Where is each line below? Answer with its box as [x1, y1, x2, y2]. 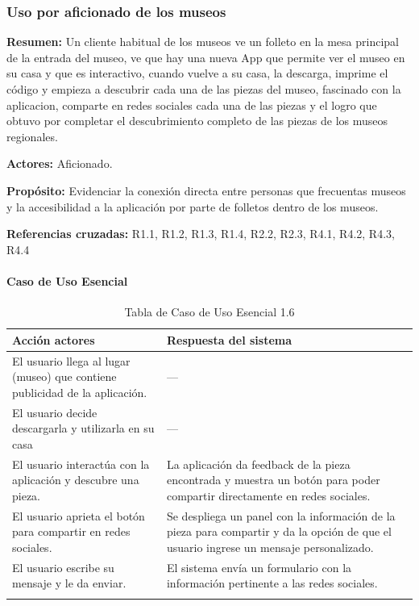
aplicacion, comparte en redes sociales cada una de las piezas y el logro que [6, 96, 377, 113]
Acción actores [12, 331, 95, 348]
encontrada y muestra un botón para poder [166, 471, 380, 488]
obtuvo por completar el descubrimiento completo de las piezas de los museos [6, 112, 388, 129]
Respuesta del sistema [166, 331, 292, 348]
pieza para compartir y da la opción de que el [166, 523, 392, 540]
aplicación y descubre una [12, 471, 139, 488]
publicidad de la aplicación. [12, 383, 147, 400]
